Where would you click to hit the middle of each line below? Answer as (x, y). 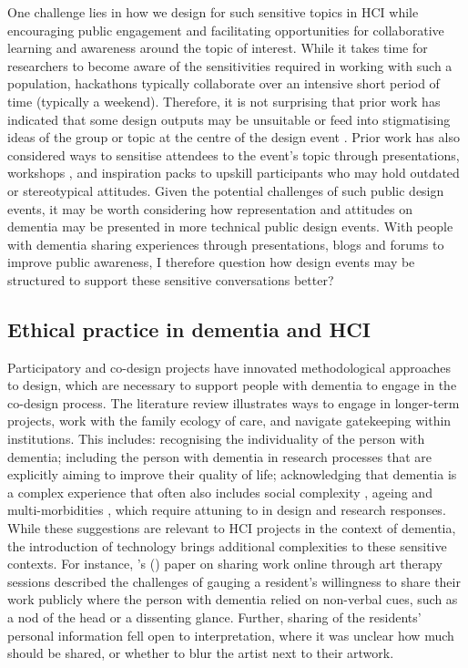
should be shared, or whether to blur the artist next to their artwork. (201, 653)
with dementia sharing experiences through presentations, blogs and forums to (226, 244)
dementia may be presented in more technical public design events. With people (230, 226)
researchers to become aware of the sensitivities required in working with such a (230, 65)
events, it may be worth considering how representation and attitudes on (210, 208)
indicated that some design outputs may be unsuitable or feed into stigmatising (229, 119)
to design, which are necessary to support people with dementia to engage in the (232, 385)
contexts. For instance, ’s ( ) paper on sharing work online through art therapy (225, 564)
